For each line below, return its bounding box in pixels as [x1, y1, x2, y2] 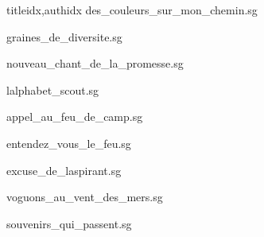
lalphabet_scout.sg [6, 81, 99, 98]
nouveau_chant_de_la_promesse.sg [6, 55, 184, 72]
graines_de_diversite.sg [6, 28, 122, 45]
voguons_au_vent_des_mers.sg [6, 188, 163, 205]
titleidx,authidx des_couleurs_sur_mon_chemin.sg [6, 2, 258, 17]
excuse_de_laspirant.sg [6, 161, 122, 178]
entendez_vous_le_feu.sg [6, 134, 131, 151]
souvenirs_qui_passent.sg [6, 215, 132, 231]
